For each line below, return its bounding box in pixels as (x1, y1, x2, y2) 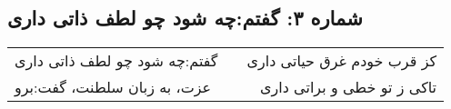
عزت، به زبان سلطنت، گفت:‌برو (15, 76, 212, 98)
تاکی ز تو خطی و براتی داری (259, 76, 437, 98)
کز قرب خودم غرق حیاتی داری (246, 50, 437, 72)
